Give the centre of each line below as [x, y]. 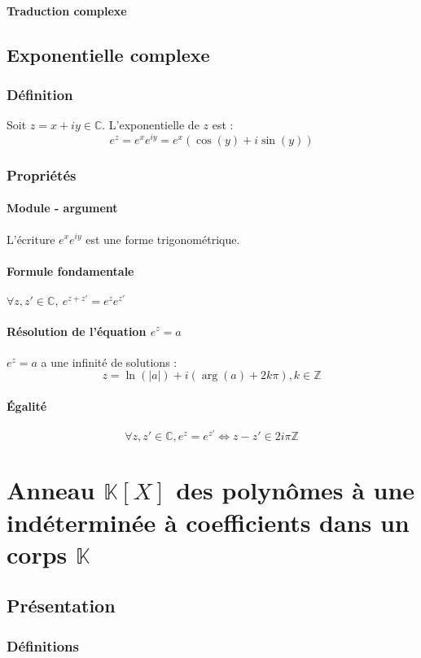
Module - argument [62, 208]
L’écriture [31, 239]
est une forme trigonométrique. [163, 239]
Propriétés [42, 174]
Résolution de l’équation [77, 331]
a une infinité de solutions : [109, 362]
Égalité [27, 405]
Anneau [51, 490]
